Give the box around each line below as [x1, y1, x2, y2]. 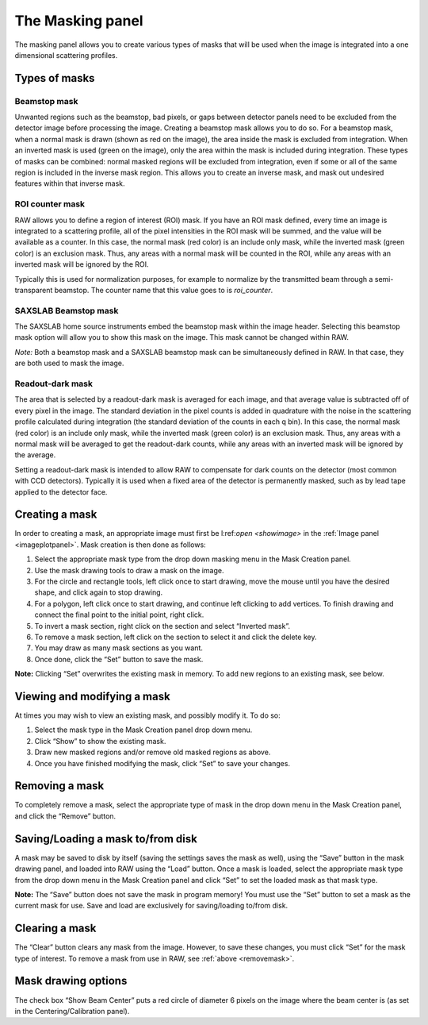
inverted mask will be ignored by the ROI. [14, 260, 150, 269]
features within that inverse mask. [14, 179, 126, 188]
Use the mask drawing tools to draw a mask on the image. [34, 565, 224, 575]
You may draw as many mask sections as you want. [34, 643, 204, 653]
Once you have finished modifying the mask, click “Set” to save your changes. [34, 758, 291, 768]
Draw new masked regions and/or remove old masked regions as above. [34, 747, 271, 757]
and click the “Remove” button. [14, 811, 117, 821]
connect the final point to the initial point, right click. [34, 610, 204, 619]
